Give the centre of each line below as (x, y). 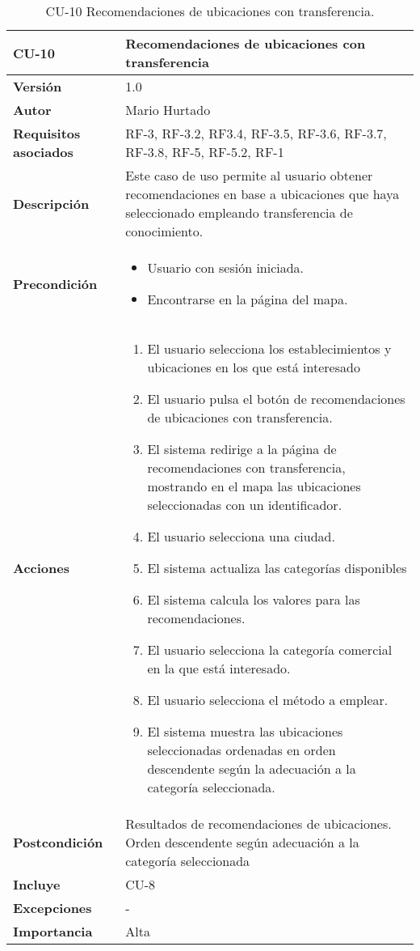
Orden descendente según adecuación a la (242, 842)
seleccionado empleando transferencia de (239, 212)
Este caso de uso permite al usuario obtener (249, 175)
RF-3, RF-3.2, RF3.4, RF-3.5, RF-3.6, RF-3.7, (256, 133)
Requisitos (47, 133)
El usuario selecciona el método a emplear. (268, 700)
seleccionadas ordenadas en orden (241, 750)
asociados (43, 152)
